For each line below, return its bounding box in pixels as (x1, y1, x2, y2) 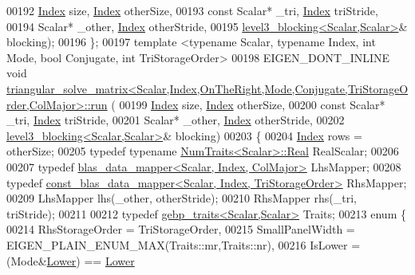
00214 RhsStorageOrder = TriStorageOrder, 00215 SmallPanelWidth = (6, 221, 355, 238)
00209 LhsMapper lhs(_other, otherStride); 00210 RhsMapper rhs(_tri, (6, 190, 357, 206)
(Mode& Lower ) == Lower (6, 252, 135, 269)
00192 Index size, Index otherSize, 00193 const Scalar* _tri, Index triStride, (6, 2, 378, 18)
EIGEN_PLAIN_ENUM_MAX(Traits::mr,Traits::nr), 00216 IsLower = (6, 236, 361, 253)
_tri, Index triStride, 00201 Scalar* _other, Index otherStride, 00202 (6, 112, 345, 128)
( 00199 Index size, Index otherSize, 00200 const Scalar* (111, 96, 385, 112)
